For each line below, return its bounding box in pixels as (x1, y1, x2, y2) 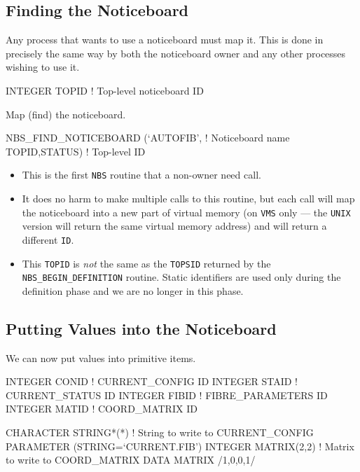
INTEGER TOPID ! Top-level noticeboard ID (6, 83, 204, 97)
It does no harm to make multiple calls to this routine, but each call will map (22, 191, 355, 206)
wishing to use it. (6, 60, 80, 74)
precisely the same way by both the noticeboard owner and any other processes (6, 46, 346, 60)
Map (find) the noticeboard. (6, 106, 126, 121)
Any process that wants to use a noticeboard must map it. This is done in (6, 32, 324, 47)
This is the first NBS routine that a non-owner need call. (22, 167, 261, 182)
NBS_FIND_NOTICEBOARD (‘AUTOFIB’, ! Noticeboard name (6, 130, 290, 145)
